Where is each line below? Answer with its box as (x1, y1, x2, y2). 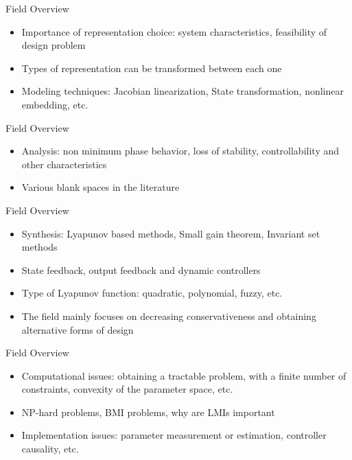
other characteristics (21, 157, 107, 171)
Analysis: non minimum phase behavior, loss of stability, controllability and (21, 143, 340, 158)
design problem (21, 38, 86, 52)
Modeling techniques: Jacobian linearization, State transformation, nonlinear (21, 84, 344, 98)
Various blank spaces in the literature (21, 180, 180, 194)
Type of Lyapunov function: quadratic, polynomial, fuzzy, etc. (21, 286, 283, 300)
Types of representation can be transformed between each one (21, 60, 282, 75)
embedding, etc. (21, 97, 89, 111)
